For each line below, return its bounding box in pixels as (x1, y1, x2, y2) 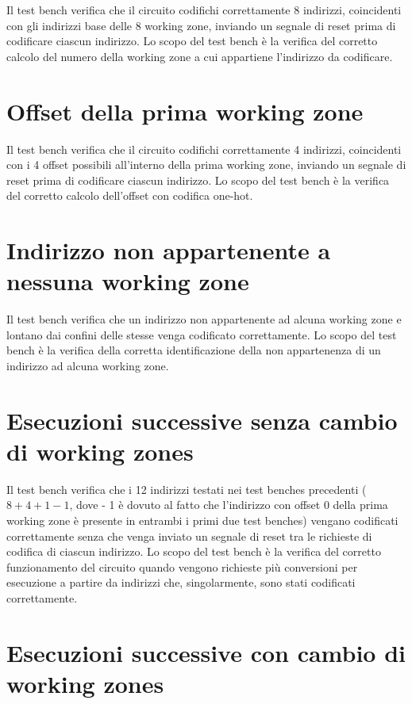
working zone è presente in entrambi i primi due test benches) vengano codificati (6, 512, 399, 529)
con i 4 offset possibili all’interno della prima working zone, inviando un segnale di (6, 156, 406, 173)
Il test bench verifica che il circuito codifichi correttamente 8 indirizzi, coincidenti (6, 2, 402, 17)
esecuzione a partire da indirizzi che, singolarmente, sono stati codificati (6, 574, 356, 591)
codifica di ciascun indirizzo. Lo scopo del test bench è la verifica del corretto (6, 543, 381, 560)
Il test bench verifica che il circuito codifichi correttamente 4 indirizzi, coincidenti (6, 140, 402, 157)
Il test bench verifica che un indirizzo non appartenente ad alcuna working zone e (6, 311, 402, 327)
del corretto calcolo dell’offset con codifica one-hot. (6, 187, 253, 204)
